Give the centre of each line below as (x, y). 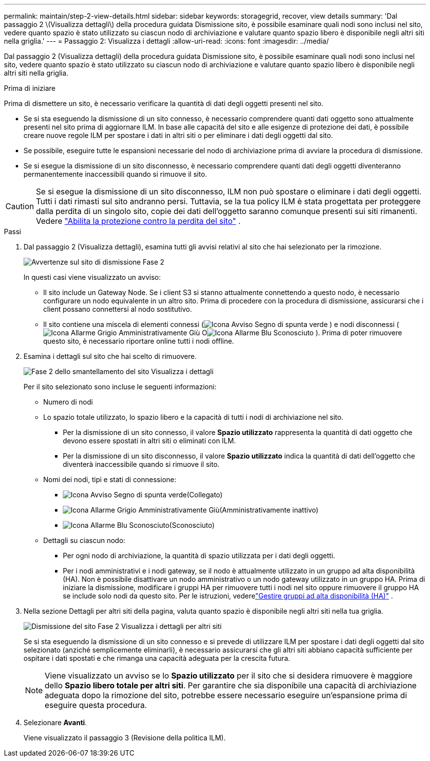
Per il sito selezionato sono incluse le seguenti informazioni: (120, 387)
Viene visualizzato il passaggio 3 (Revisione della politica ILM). (125, 738)
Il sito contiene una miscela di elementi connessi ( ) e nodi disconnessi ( (221, 324)
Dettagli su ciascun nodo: (84, 540)
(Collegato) (205, 495)
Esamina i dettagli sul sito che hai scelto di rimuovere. (110, 356)
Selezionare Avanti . (55, 722)
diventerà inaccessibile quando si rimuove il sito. (141, 464)
